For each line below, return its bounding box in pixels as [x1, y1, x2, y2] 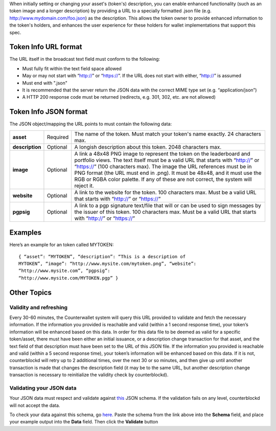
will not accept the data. [9, 402, 60, 409]
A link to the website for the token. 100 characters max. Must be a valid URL [74, 189, 257, 196]
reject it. [74, 182, 94, 189]
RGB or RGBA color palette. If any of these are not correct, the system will [74, 175, 252, 183]
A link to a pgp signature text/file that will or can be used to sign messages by [74, 202, 262, 209]
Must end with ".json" [22, 80, 67, 86]
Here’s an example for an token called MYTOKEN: [9, 242, 114, 248]
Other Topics [9, 288, 52, 297]
